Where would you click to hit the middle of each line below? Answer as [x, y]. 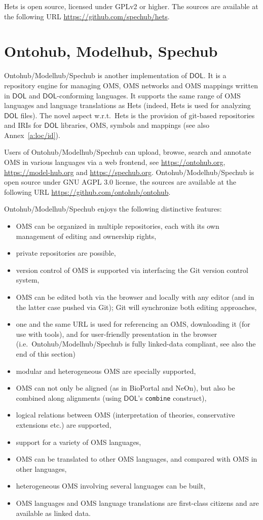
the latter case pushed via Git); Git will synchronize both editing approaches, [136, 307]
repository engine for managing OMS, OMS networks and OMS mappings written [131, 85]
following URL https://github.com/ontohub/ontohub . [87, 192]
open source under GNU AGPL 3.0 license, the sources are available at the [120, 182]
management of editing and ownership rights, [86, 236]
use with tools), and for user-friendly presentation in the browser [117, 334]
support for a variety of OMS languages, [79, 442]
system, [28, 280]
